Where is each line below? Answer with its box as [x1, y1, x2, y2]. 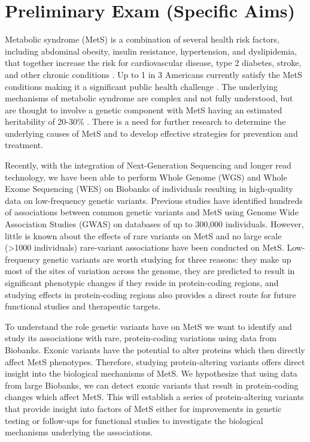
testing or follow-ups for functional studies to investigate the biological [5, 414, 263, 426]
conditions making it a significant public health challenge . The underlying [5, 80, 278, 92]
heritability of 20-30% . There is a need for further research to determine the [5, 115, 286, 128]
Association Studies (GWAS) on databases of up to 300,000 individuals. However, [5, 218, 304, 230]
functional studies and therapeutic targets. [5, 300, 161, 312]
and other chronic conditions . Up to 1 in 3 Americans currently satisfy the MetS [5, 68, 302, 80]
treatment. [5, 139, 44, 151]
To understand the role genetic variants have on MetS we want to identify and [5, 320, 292, 332]
